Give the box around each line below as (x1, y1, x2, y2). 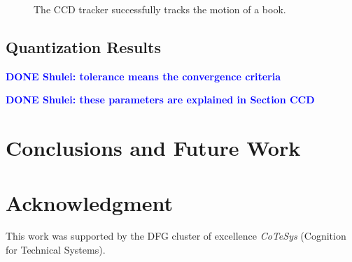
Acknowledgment (6, 188, 173, 217)
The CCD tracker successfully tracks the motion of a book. (34, 2, 286, 16)
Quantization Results (6, 36, 161, 57)
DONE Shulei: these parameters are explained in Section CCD (6, 92, 315, 107)
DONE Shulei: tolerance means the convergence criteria (6, 68, 281, 83)
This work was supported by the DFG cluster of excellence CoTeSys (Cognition (6, 228, 346, 243)
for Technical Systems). (6, 242, 106, 257)
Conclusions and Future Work (6, 133, 301, 162)
